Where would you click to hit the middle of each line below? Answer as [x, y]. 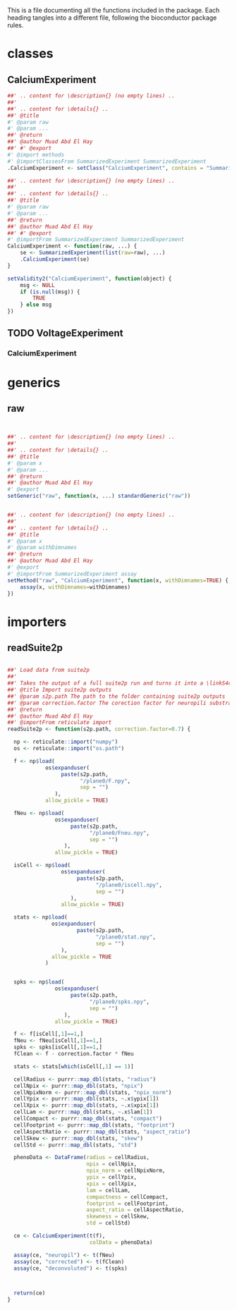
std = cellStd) [108, 1223]
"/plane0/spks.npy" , [120, 1002]
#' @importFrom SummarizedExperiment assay [72, 574]
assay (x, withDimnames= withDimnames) [75, 587]
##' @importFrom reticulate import [60, 723]
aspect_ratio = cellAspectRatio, [135, 1210]
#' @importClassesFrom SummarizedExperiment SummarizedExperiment [107, 161]
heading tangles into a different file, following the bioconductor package [112, 18]
